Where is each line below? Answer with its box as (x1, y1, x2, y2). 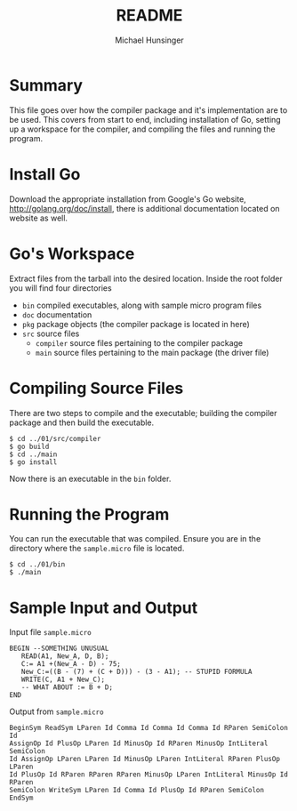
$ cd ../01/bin (9, 560, 66, 569)
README (116, 5, 183, 26)
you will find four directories (9, 282, 113, 293)
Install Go (9, 164, 81, 184)
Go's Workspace (9, 244, 135, 263)
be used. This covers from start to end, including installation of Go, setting (9, 114, 282, 124)
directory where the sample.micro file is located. (9, 543, 185, 554)
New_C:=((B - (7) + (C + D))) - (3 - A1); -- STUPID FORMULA (20, 668, 253, 677)
